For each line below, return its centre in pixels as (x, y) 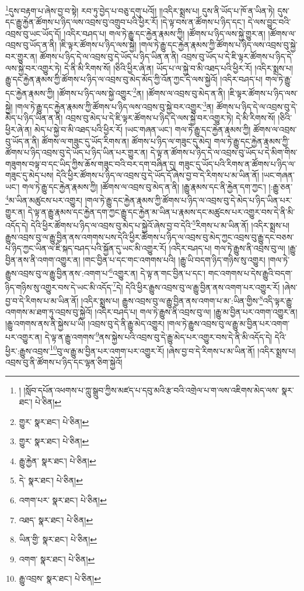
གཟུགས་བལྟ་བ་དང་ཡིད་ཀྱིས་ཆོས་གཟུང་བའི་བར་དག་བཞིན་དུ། (91, 163)
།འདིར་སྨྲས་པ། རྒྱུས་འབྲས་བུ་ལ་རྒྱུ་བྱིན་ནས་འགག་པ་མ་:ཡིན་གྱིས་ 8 (172, 299)
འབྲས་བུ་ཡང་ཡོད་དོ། (33, 33)
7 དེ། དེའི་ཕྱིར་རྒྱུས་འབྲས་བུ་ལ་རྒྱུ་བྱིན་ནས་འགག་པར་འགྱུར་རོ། (196, 286)
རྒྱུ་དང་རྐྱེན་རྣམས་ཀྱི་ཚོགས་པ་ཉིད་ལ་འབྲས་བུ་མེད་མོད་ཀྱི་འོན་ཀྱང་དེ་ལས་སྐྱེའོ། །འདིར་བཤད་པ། (134, 79)
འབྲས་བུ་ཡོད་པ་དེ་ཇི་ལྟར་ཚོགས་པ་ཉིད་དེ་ (237, 56)
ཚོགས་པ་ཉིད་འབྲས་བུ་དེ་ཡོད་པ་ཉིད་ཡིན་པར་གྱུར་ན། (77, 152)
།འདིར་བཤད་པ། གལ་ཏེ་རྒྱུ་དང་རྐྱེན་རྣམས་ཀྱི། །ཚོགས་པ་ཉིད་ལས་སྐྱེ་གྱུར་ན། (165, 33)
